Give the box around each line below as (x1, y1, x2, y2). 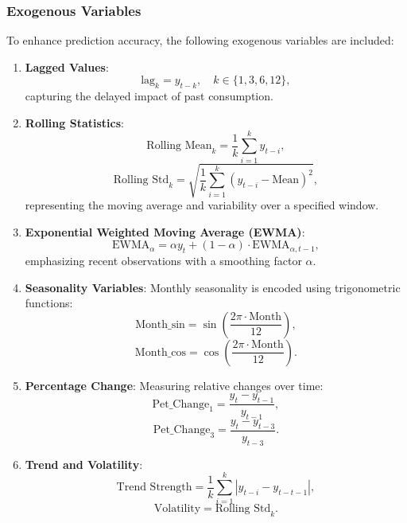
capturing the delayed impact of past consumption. (25, 88, 273, 104)
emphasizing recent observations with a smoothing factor (25, 252, 302, 269)
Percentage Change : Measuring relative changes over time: (25, 377, 324, 393)
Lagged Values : (25, 58, 109, 75)
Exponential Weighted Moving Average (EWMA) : (25, 223, 305, 240)
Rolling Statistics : (25, 114, 124, 131)
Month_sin (135, 318, 185, 330)
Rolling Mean (146, 140, 212, 152)
